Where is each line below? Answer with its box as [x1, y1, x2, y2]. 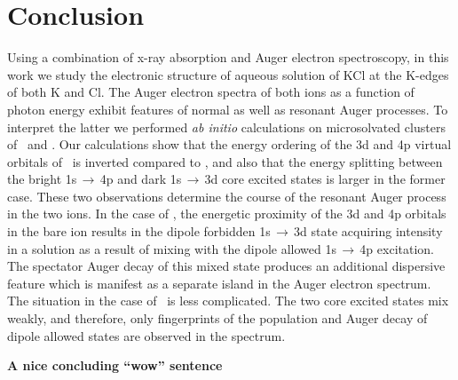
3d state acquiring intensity [294, 222, 443, 241]
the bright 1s [7, 170, 77, 188]
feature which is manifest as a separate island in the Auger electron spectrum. [7, 273, 431, 292]
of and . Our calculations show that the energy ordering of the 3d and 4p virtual [7, 135, 452, 154]
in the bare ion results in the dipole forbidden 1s [7, 222, 271, 241]
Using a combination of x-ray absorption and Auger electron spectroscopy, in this [7, 48, 449, 67]
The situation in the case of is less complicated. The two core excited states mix [7, 291, 449, 310]
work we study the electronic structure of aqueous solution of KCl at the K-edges [7, 65, 449, 83]
